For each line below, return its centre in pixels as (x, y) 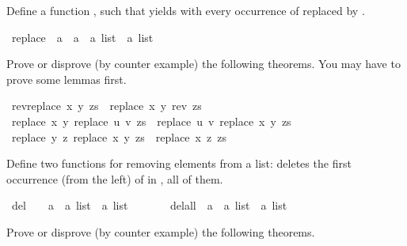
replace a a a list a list (82, 37)
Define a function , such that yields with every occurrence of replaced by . (186, 10)
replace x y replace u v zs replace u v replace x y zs (151, 121)
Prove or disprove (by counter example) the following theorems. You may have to (203, 64)
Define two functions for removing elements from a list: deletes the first (179, 163)
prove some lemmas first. (67, 79)
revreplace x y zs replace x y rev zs (107, 106)
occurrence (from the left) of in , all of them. (115, 178)
